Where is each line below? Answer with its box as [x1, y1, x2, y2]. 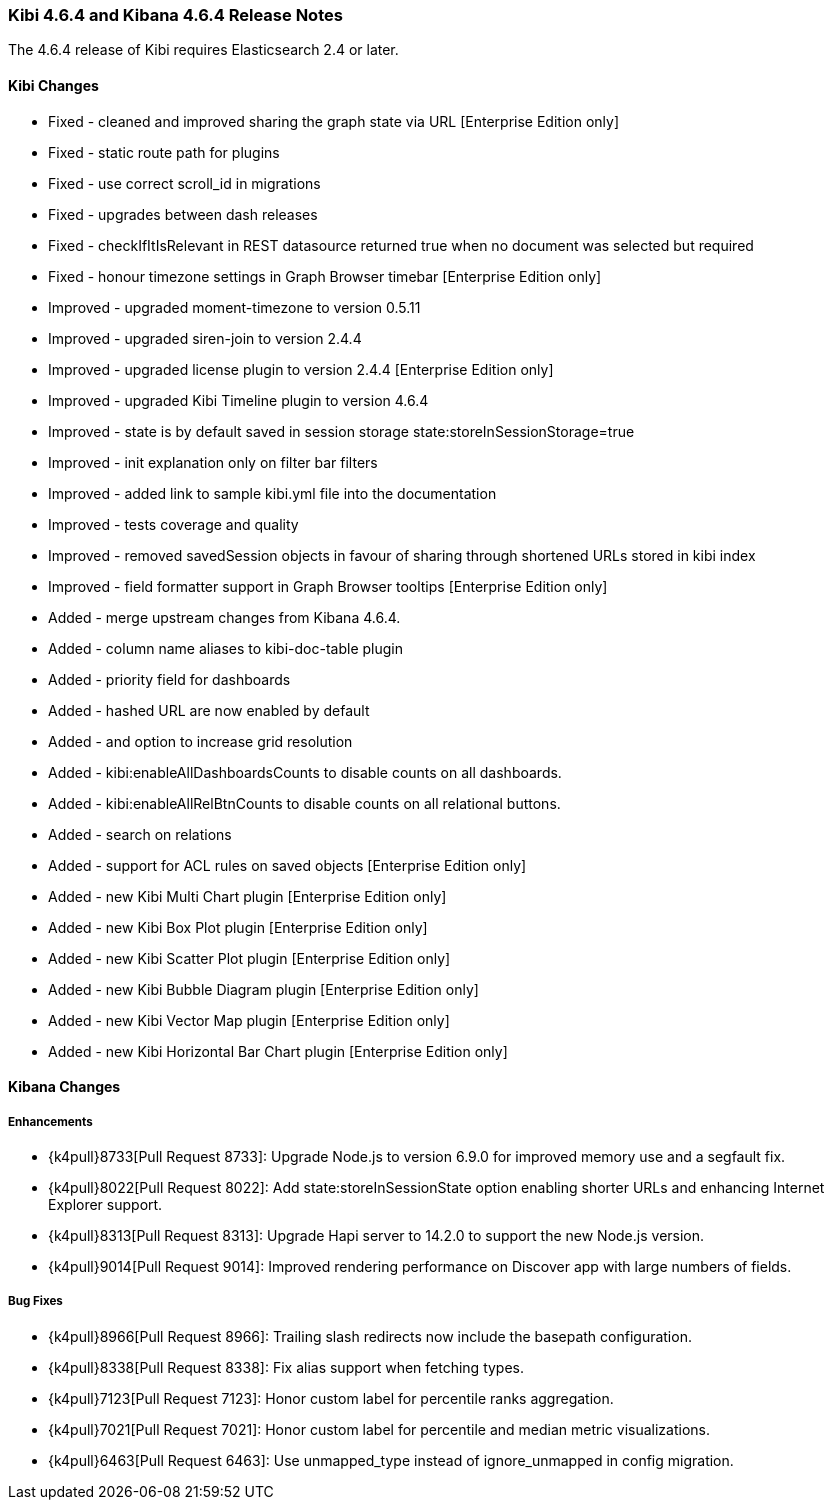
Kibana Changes [8, 1078, 121, 1096]
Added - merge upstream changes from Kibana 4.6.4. [48, 608, 401, 626]
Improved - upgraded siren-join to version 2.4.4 [48, 329, 362, 347]
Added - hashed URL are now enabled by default [48, 701, 370, 719]
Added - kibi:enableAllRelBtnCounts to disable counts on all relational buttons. [48, 794, 561, 812]
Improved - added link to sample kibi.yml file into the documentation [48, 484, 497, 502]
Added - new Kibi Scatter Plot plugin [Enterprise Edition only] [48, 949, 451, 967]
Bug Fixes [8, 1294, 63, 1309]
